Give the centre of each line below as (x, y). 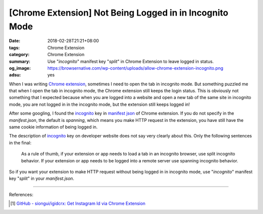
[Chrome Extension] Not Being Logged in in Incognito (119, 13)
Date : (15, 41)
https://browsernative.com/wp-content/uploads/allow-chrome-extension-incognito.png (135, 68)
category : (19, 55)
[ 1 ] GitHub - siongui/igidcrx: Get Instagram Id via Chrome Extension (78, 204)
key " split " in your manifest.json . (42, 178)
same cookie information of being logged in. (53, 127)
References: (21, 195)
